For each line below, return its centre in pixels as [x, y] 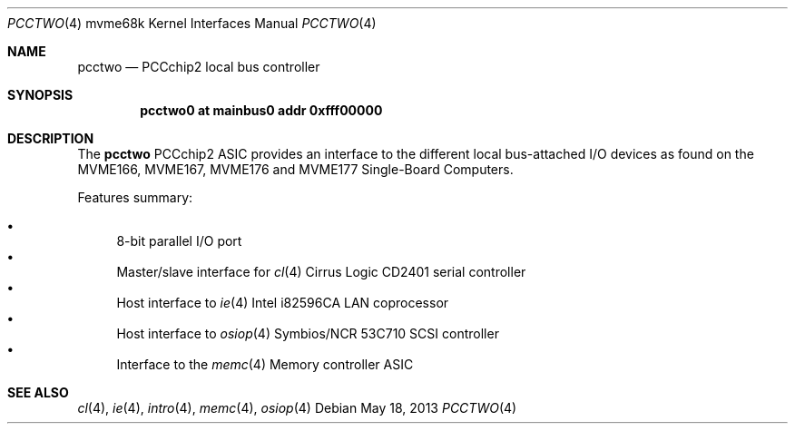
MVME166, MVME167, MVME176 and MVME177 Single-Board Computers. [295, 169]
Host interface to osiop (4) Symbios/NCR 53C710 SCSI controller [308, 333]
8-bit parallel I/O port [179, 241]
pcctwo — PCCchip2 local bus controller [199, 67]
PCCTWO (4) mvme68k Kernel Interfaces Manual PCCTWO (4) [192, 23]
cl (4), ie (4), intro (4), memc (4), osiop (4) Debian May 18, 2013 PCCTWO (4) [297, 408]
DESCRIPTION [51, 138]
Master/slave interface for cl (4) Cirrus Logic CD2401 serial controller [321, 272]
